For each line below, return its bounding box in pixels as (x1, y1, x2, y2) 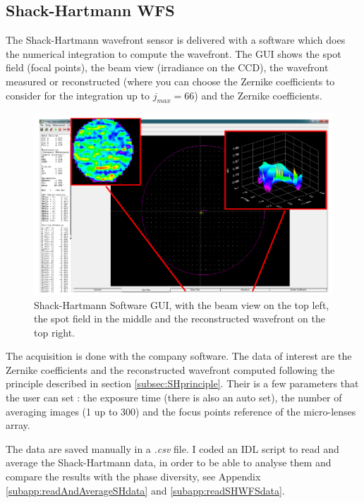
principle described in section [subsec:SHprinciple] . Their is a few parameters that (6, 376, 359, 391)
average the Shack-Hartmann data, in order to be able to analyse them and (6, 455, 332, 470)
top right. (34, 325, 75, 339)
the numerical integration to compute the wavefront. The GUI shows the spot (6, 46, 341, 61)
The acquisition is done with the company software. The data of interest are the (6, 349, 352, 363)
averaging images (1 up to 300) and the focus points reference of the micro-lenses (6, 404, 356, 418)
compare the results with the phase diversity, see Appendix (6, 469, 261, 484)
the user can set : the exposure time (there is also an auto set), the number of (6, 390, 342, 405)
